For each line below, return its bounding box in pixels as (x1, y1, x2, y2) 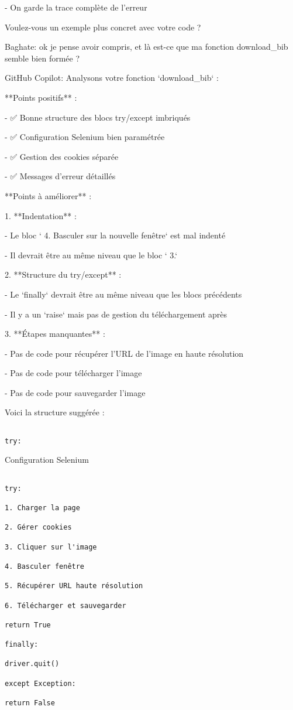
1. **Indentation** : (5, 209, 77, 221)
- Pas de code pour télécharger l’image (5, 367, 142, 379)
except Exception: (5, 679, 76, 688)
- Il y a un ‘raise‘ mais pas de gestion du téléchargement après (5, 308, 227, 320)
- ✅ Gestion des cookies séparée (5, 150, 119, 162)
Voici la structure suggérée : (5, 406, 105, 418)
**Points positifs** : (5, 91, 77, 103)
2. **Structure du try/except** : (5, 268, 122, 281)
